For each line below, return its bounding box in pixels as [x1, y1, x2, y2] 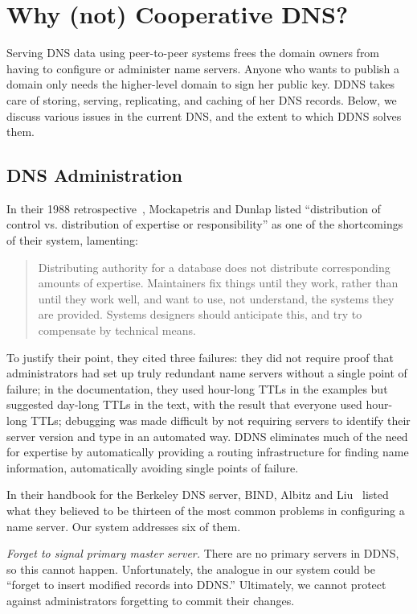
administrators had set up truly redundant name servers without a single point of [6, 365, 407, 381]
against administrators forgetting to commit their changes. [6, 591, 295, 608]
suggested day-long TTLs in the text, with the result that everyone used [6, 396, 362, 413]
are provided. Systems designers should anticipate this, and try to [38, 306, 362, 323]
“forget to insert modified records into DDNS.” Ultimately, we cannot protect [6, 576, 386, 593]
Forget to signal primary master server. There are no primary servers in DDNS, [6, 545, 399, 562]
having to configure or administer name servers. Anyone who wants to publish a [6, 60, 400, 76]
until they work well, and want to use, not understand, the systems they [38, 290, 395, 307]
